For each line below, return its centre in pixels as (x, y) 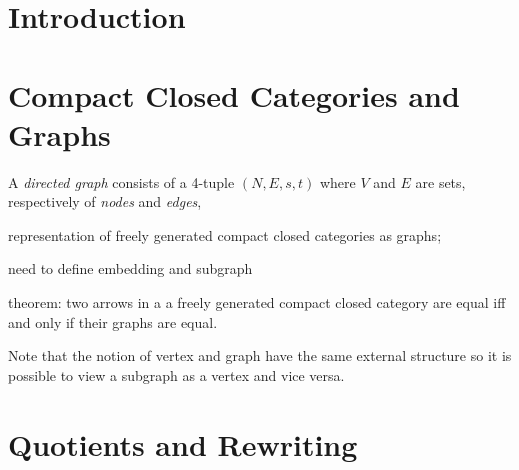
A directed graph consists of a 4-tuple (121, 181)
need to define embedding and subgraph (130, 268)
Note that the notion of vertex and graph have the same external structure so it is (260, 355)
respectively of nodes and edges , (105, 201)
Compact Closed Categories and (234, 94)
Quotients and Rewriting (183, 443)
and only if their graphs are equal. (113, 321)
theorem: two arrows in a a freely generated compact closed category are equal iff (257, 302)
